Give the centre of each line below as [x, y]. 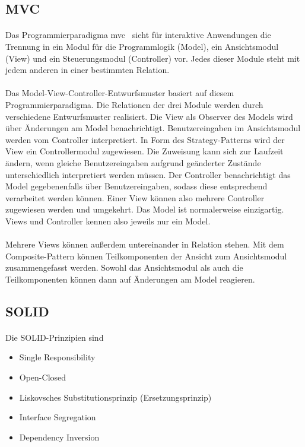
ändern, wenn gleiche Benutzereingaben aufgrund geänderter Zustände [133, 162]
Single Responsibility [57, 357]
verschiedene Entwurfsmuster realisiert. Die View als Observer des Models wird [149, 116]
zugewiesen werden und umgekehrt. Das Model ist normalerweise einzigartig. [145, 209]
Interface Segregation [58, 417]
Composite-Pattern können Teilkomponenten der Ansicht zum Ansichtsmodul [146, 256]
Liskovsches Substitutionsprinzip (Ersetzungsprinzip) [115, 397]
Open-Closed [43, 377]
